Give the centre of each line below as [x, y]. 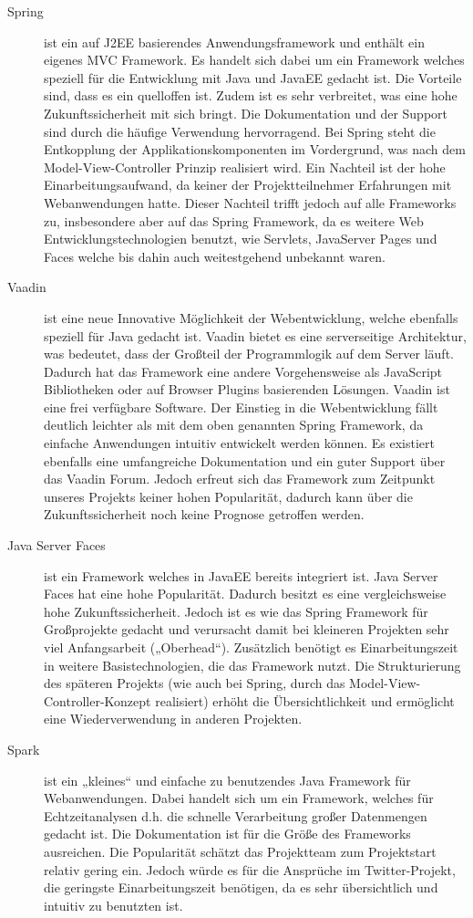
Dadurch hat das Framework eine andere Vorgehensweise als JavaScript [243, 371]
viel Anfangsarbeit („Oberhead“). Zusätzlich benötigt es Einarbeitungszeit [251, 647]
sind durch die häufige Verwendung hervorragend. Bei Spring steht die [240, 131]
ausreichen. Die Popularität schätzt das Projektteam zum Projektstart [240, 851]
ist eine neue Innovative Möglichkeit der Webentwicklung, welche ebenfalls [251, 317]
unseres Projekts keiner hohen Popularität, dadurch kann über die [228, 496]
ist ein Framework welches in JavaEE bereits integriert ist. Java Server [241, 575]
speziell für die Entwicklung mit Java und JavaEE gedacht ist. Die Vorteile [253, 77]
